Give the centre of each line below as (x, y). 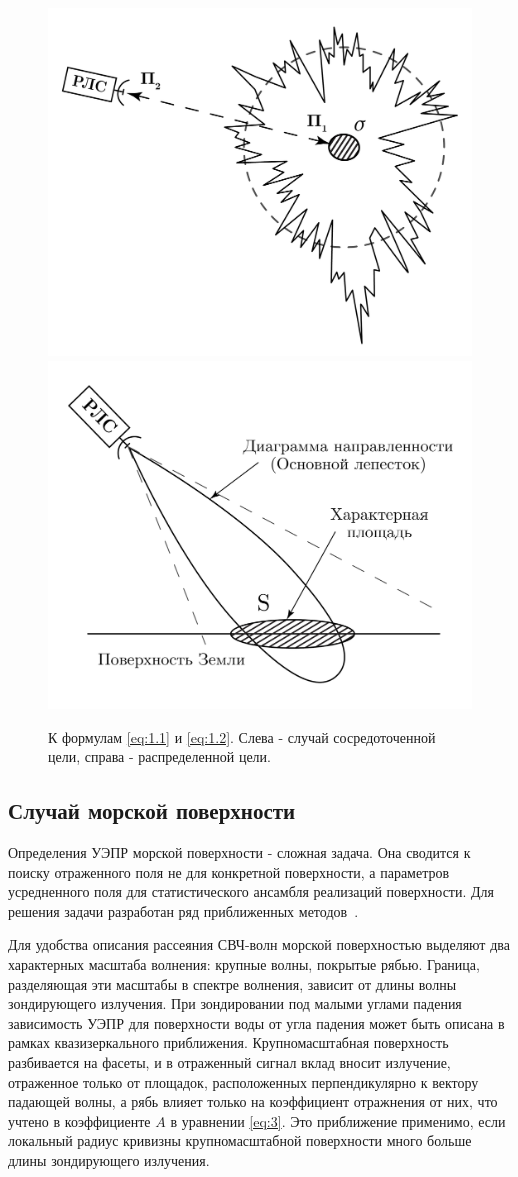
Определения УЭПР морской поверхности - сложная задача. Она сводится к (239, 852)
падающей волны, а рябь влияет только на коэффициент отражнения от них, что (253, 1101)
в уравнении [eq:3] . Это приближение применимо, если (338, 1120)
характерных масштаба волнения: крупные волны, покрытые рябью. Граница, (244, 963)
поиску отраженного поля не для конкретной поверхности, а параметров (229, 871)
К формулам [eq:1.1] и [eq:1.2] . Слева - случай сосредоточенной (242, 736)
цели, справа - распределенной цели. (159, 756)
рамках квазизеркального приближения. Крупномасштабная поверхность (228, 1042)
